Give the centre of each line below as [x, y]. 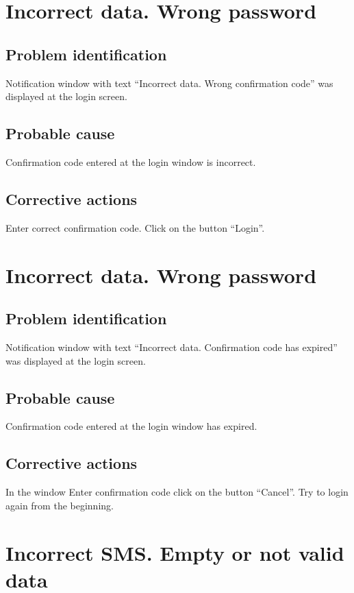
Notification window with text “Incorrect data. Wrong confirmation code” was [169, 83]
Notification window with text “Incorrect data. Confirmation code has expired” [172, 347]
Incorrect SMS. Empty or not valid [175, 552]
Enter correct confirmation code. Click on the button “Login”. [135, 227]
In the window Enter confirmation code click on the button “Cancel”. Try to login [177, 492]
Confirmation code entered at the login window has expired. [131, 426]
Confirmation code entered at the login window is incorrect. [131, 161]
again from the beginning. [60, 505]
